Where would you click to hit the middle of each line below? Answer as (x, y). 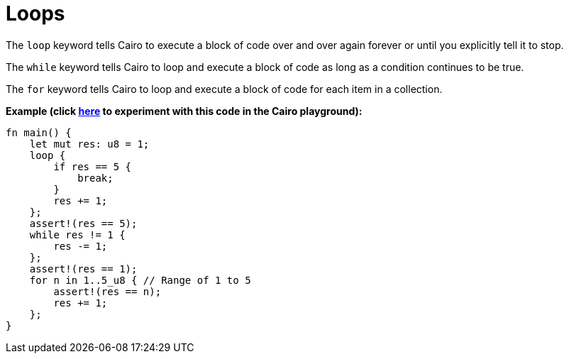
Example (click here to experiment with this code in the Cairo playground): (184, 111)
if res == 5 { (93, 166)
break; (95, 178)
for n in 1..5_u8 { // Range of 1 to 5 (140, 280)
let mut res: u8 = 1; (89, 144)
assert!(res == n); (107, 291)
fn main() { (39, 132)
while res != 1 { (77, 234)
